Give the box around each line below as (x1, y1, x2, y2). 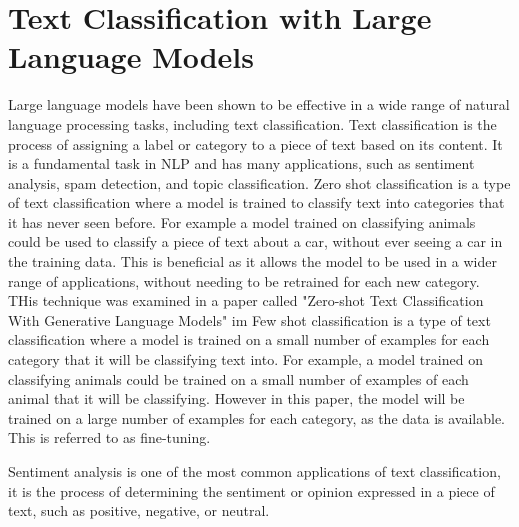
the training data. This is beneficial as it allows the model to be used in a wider (8, 251, 497, 272)
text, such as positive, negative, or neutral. (8, 500, 270, 521)
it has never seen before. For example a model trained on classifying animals (8, 211, 476, 232)
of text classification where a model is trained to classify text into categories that (8, 192, 505, 213)
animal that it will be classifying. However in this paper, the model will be (8, 388, 465, 409)
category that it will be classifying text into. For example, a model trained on (8, 349, 483, 370)
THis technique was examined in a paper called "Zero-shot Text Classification (8, 290, 484, 311)
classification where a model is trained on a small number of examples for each (8, 329, 490, 350)
